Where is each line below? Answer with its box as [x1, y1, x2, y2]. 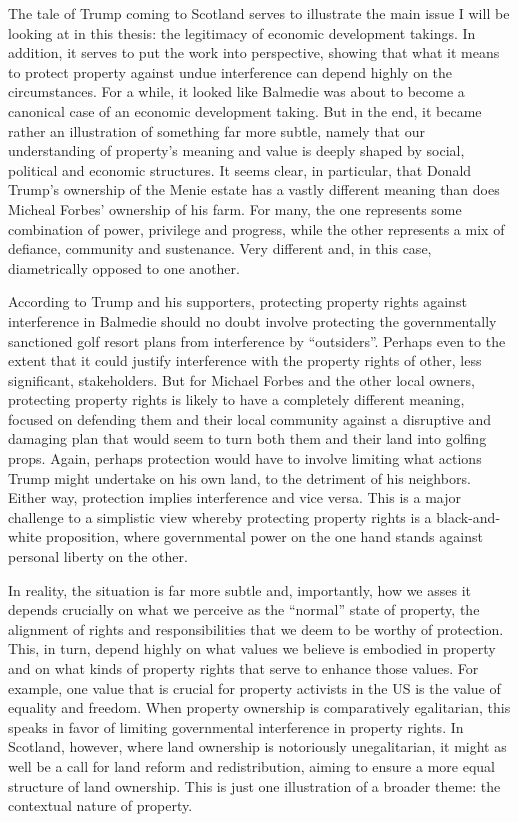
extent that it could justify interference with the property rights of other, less [8, 350, 482, 371]
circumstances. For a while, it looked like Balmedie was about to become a [8, 81, 465, 102]
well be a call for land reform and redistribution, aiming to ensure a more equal [8, 755, 495, 776]
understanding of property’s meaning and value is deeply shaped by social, [8, 140, 465, 161]
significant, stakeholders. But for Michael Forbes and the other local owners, [8, 369, 475, 390]
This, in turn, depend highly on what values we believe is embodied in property [8, 638, 496, 659]
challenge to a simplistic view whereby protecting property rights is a [8, 506, 432, 527]
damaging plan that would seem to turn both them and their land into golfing [8, 428, 487, 449]
